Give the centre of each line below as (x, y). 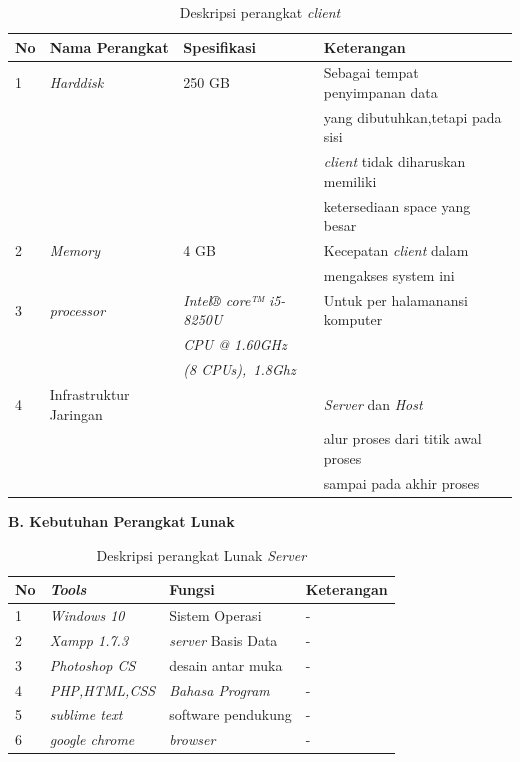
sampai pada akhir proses (401, 482)
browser (192, 739)
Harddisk (76, 82)
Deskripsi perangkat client (260, 12)
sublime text (86, 714)
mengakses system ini (389, 275)
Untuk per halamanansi (395, 299)
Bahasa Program (219, 689)
